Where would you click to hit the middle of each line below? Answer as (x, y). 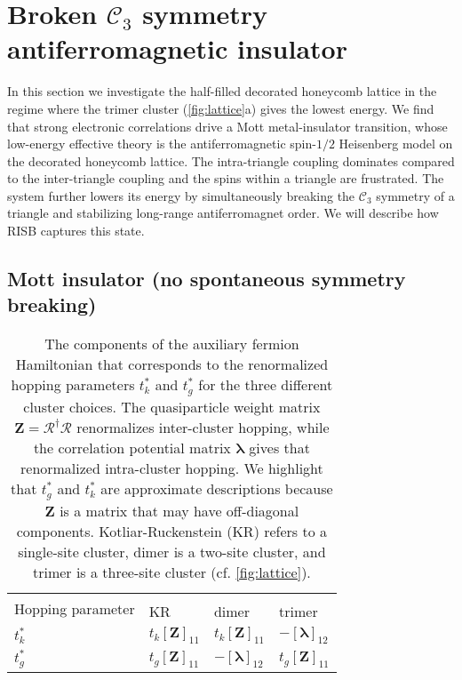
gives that (279, 448)
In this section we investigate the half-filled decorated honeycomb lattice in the (222, 91)
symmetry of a (415, 195)
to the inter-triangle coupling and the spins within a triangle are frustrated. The (226, 178)
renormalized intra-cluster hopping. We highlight (172, 468)
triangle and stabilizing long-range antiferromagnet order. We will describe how (223, 213)
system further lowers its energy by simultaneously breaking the (181, 195)
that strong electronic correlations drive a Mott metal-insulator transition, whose (227, 126)
